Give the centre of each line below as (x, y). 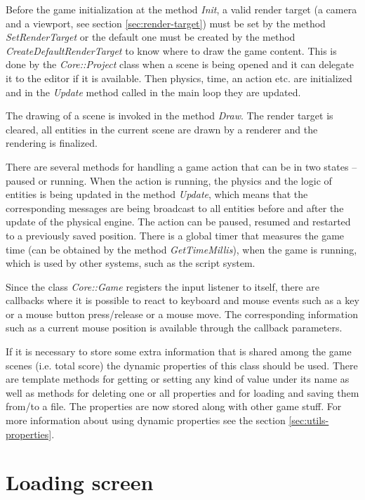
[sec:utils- (309, 420)
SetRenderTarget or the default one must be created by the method (151, 37)
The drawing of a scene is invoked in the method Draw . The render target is (170, 116)
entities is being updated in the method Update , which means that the (157, 194)
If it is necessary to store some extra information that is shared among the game (179, 351)
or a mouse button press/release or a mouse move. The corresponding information (182, 314)
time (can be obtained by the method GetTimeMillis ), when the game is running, (181, 249)
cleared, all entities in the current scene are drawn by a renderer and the (162, 129)
